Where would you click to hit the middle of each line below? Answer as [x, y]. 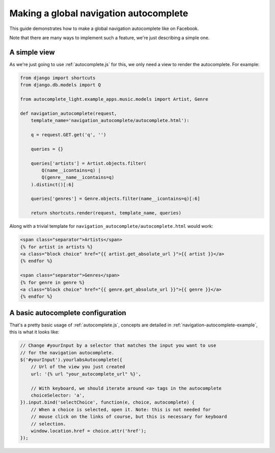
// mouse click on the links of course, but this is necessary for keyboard [129, 417]
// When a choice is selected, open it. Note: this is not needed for [121, 410]
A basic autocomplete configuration [68, 313]
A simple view [32, 52]
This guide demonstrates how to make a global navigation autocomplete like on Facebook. [104, 28]
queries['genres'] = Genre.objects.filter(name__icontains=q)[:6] [116, 199]
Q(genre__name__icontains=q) [78, 177]
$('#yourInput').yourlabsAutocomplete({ [71, 360]
